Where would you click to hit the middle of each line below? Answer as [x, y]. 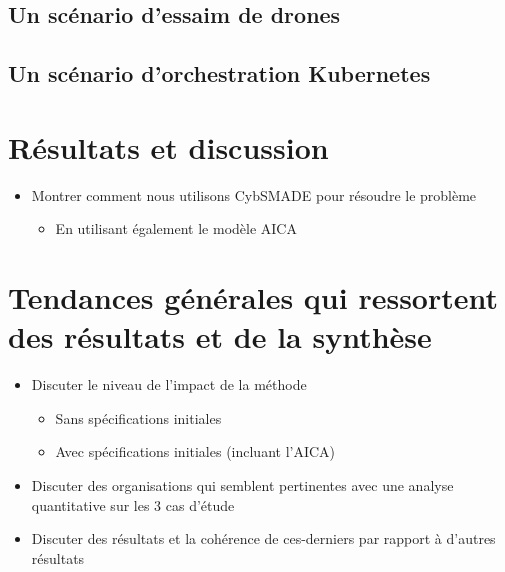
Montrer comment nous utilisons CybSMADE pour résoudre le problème [254, 194]
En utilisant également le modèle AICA [176, 228]
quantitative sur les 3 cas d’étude [133, 504]
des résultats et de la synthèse [220, 336]
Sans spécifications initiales [138, 417]
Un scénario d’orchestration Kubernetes [219, 73]
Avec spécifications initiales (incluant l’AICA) [195, 451]
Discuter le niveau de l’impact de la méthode [169, 384]
